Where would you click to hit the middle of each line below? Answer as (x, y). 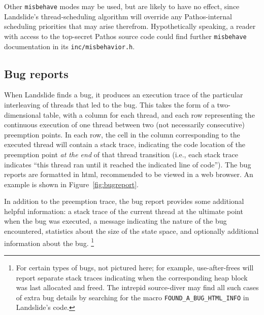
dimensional (23, 114)
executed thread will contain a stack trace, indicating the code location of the (125, 144)
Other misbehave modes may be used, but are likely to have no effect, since (122, 6)
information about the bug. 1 (49, 242)
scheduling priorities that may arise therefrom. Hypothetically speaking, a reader (130, 26)
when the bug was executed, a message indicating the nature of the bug (115, 221)
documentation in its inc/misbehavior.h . (70, 46)
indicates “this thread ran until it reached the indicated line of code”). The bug (128, 164)
